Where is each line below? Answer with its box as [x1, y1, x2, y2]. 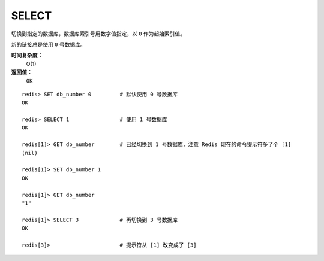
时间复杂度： [11, 51, 43, 59]
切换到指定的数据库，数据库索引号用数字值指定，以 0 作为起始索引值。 [11, 30, 186, 37]
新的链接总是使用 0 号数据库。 [11, 41, 86, 48]
